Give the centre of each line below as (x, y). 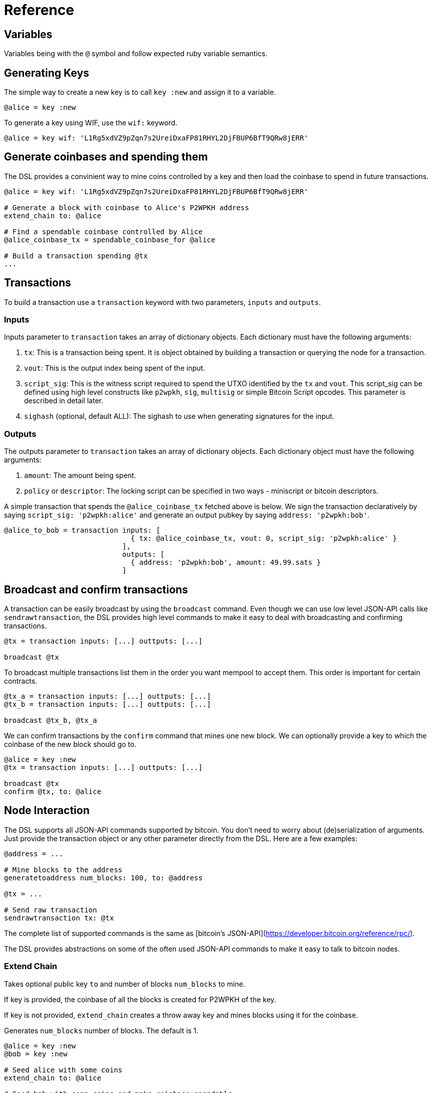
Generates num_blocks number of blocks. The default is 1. (101, 1030)
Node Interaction (47, 811)
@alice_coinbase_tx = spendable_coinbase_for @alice (110, 240)
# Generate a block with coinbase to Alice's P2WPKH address (127, 207)
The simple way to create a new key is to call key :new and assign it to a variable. (140, 92)
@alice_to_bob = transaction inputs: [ (82, 530)
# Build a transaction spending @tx (76, 256)
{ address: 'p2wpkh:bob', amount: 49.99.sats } (226, 563)
